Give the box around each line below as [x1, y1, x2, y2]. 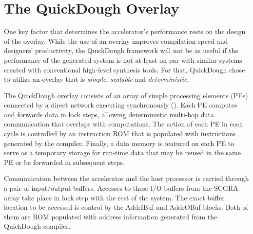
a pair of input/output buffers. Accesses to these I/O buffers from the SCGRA [4, 183, 238, 193]
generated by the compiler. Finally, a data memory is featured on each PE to [4, 138, 234, 148]
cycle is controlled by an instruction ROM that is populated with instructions [4, 128, 236, 139]
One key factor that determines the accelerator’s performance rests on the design [4, 26, 246, 36]
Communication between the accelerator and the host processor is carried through [4, 173, 249, 183]
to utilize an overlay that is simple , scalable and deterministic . [4, 74, 189, 84]
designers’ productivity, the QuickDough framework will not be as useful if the [4, 45, 238, 55]
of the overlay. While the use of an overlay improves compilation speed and [4, 36, 228, 46]
